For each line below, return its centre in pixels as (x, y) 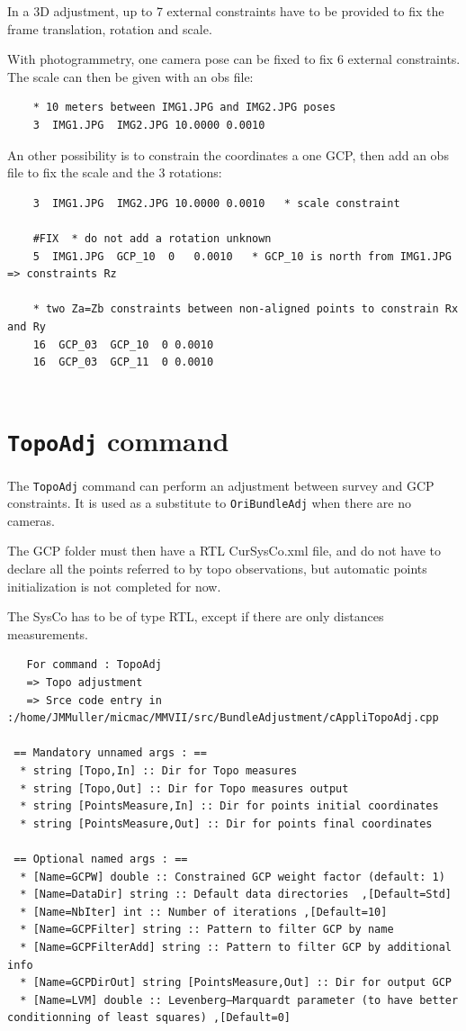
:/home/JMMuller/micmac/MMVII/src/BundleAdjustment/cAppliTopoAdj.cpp (223, 718)
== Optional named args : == (101, 859)
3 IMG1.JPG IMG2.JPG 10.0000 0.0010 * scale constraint (216, 203)
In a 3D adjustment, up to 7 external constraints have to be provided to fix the (226, 11)
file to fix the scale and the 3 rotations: (115, 172)
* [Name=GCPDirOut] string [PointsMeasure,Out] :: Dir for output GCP (236, 983)
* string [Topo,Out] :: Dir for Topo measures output (184, 788)
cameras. (31, 520)
